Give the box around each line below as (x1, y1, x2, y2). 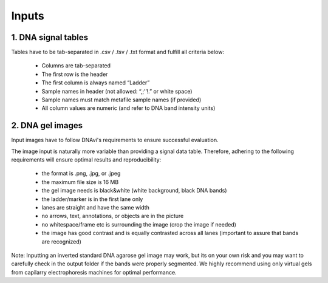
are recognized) (41, 237, 82, 245)
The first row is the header (41, 70, 108, 78)
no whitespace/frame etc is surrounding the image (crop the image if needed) (41, 220, 237, 228)
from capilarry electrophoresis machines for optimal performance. (11, 268, 177, 276)
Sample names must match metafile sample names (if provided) (41, 96, 202, 103)
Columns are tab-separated (41, 62, 111, 69)
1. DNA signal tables (11, 32, 89, 43)
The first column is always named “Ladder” (41, 79, 150, 86)
